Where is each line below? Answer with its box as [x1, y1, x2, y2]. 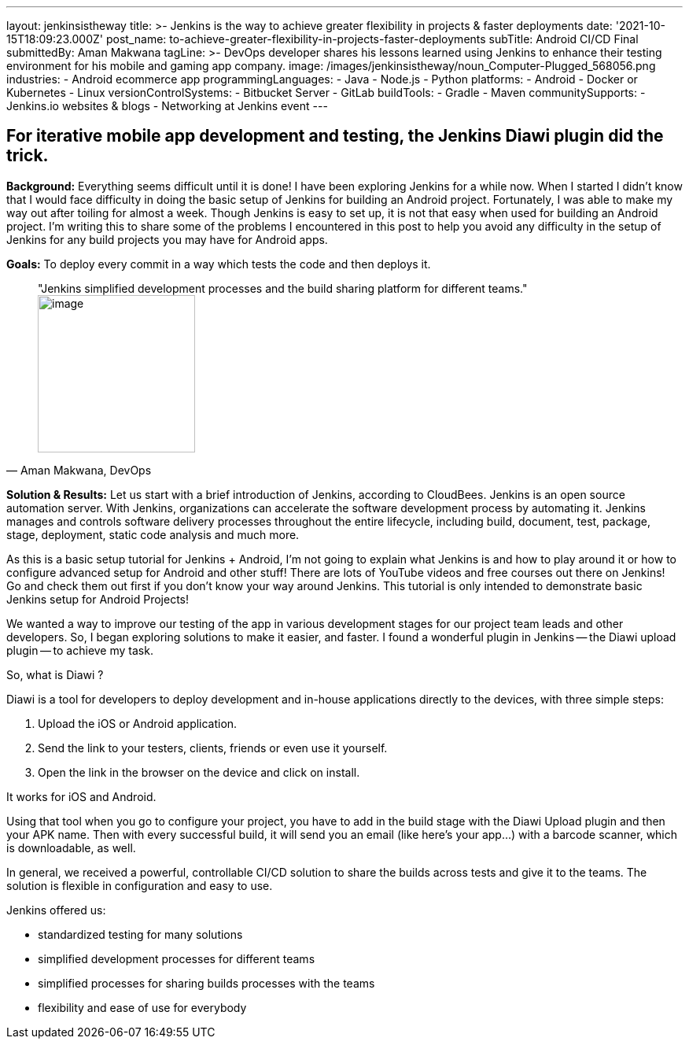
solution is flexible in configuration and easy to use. [6, 878, 273, 892]
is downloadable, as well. [6, 840, 136, 855]
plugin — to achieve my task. [6, 643, 153, 657]
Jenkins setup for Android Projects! [6, 592, 190, 606]
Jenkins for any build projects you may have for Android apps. [6, 232, 328, 246]
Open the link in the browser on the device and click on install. [38, 765, 360, 779]
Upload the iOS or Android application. [38, 716, 238, 730]
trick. [6, 146, 49, 166]
